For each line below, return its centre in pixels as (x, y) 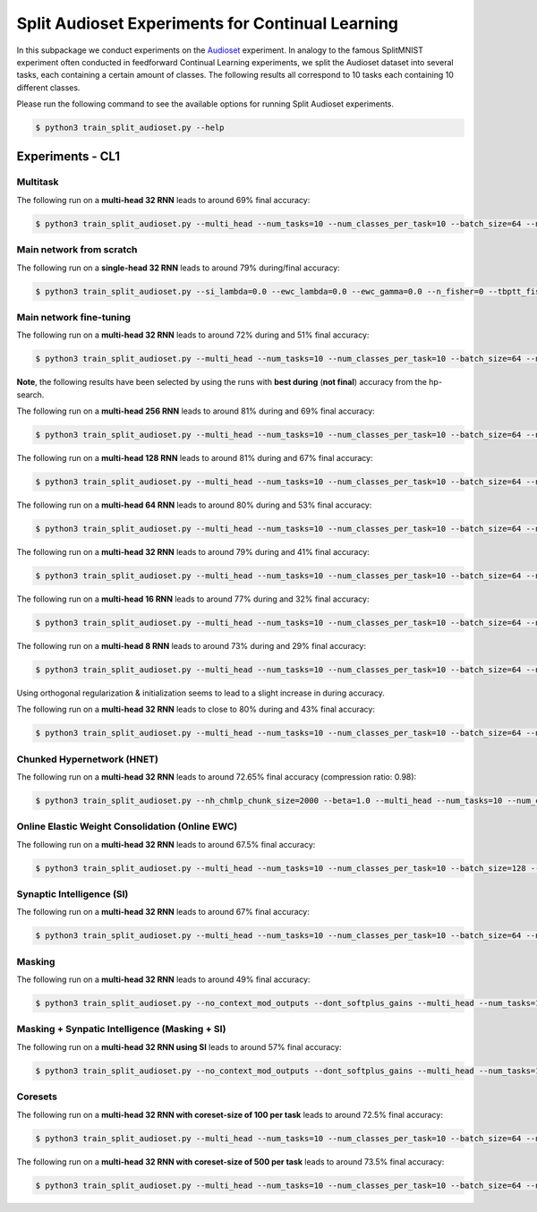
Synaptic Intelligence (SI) (72, 894)
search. (30, 395)
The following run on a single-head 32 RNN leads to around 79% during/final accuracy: (178, 268)
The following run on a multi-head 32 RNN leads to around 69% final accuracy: (163, 200)
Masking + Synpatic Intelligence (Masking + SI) (121, 1029)
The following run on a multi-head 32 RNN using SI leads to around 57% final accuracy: (179, 1046)
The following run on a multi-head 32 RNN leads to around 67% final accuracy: (163, 912)
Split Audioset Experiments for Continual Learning (207, 23)
